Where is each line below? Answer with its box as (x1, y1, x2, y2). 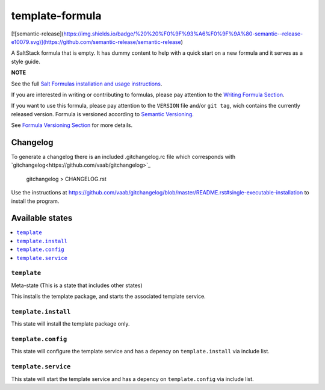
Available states (11, 213, 73, 223)
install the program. (11, 197, 60, 205)
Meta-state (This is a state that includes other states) (11, 282, 143, 289)
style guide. (11, 58, 40, 65)
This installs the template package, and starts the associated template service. (11, 292, 206, 300)
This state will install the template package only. (11, 320, 130, 327)
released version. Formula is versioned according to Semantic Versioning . (11, 110, 194, 117)
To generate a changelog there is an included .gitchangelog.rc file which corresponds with (11, 153, 236, 160)
